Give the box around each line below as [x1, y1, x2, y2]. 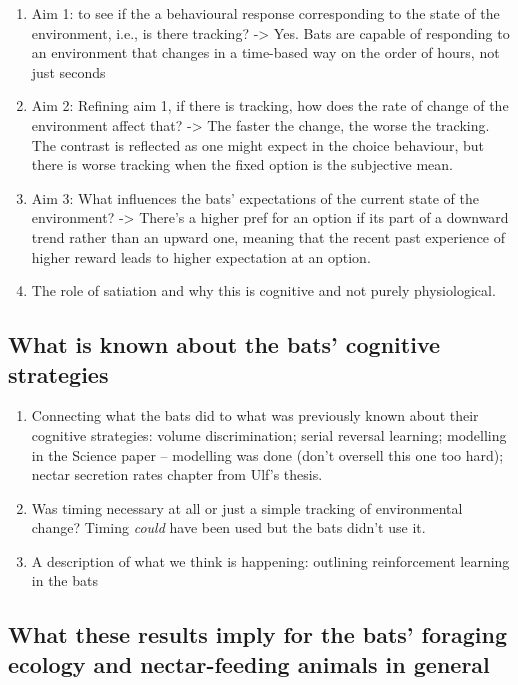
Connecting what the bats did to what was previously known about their [31, 405, 479, 426]
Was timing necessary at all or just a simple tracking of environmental [31, 497, 463, 518]
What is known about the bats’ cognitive [8, 329, 441, 360]
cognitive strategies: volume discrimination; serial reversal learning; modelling [31, 424, 507, 445]
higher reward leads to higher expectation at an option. [31, 246, 371, 267]
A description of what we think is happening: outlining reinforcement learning [31, 550, 510, 571]
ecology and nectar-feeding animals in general [8, 648, 490, 679]
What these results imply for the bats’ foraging [8, 619, 508, 650]
